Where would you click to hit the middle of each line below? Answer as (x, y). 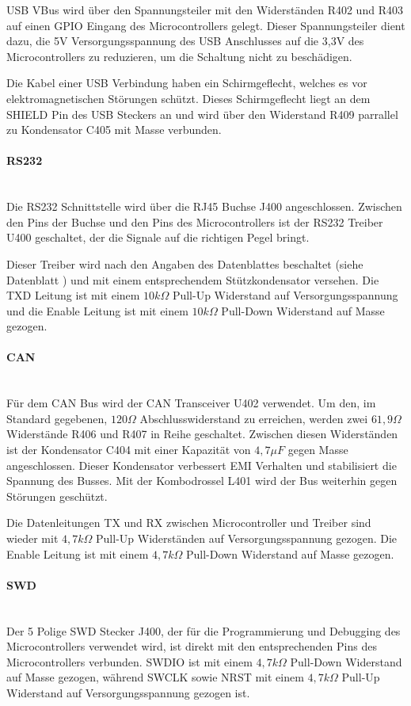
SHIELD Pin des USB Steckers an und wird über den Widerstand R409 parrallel (202, 114)
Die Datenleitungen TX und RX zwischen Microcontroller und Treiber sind (189, 523)
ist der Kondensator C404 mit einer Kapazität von (129, 450)
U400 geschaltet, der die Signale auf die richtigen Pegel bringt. (158, 237)
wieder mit (32, 538)
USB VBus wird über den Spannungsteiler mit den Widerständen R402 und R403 (205, 10)
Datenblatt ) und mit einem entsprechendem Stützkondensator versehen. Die (193, 279)
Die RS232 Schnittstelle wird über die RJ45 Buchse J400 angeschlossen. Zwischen (204, 206)
